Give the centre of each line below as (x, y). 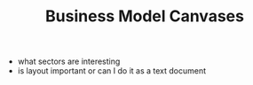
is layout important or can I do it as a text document (112, 71)
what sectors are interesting (69, 62)
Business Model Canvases (145, 16)
